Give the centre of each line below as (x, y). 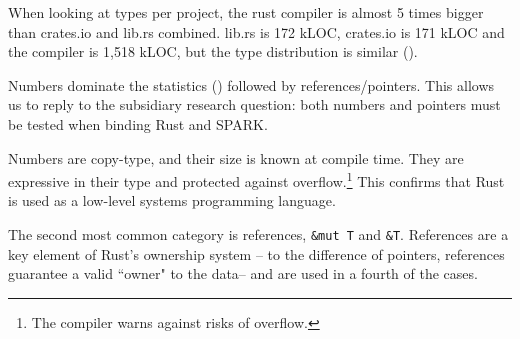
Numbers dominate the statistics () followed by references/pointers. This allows (251, 84)
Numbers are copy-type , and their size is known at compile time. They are (236, 157)
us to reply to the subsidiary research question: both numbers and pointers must (254, 104)
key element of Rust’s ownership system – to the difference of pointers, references (256, 253)
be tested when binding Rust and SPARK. (138, 123)
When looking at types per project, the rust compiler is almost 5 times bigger (246, 12)
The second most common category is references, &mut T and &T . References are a (258, 234)
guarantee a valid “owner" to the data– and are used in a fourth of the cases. (243, 273)
